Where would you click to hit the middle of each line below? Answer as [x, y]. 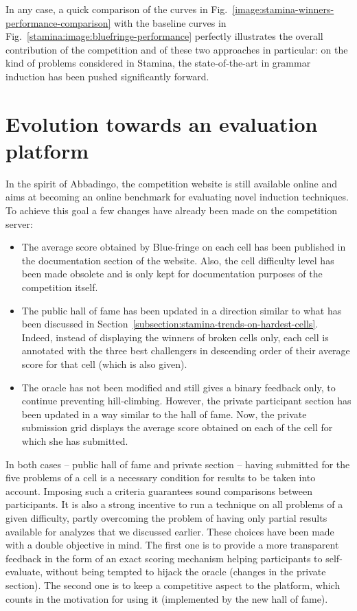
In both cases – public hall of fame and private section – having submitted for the [178, 464]
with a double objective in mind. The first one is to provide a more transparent [172, 545]
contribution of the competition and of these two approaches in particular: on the [177, 49]
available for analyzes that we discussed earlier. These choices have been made [170, 531]
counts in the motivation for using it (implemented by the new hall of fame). [167, 598]
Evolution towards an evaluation [162, 123]
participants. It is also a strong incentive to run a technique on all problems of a [174, 504]
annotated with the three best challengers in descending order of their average [186, 350]
